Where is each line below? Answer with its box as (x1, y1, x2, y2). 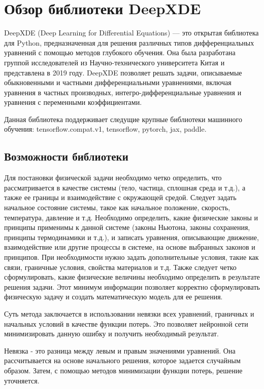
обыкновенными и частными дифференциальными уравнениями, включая (4, 77, 232, 88)
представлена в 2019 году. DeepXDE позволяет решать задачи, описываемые (4, 67, 242, 77)
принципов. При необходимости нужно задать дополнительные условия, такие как (4, 252, 259, 262)
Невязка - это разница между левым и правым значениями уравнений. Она (4, 345, 236, 356)
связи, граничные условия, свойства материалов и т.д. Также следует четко (4, 261, 237, 272)
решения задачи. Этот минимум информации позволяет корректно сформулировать (4, 281, 260, 292)
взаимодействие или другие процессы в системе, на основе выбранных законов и (4, 242, 255, 252)
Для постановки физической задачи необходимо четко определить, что (4, 172, 222, 183)
